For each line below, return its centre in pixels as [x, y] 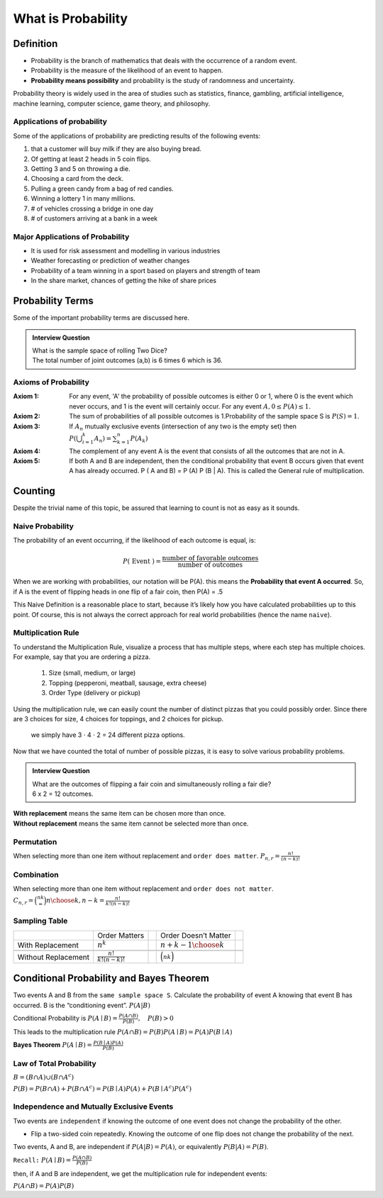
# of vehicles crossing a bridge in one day [92, 209]
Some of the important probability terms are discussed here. [101, 318]
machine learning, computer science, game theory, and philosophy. [112, 104]
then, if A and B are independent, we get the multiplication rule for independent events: [140, 1173]
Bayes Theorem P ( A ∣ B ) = [52, 1045]
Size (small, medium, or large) [92, 673]
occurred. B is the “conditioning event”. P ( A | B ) [82, 1005]
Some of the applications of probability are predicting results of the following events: [137, 135]
